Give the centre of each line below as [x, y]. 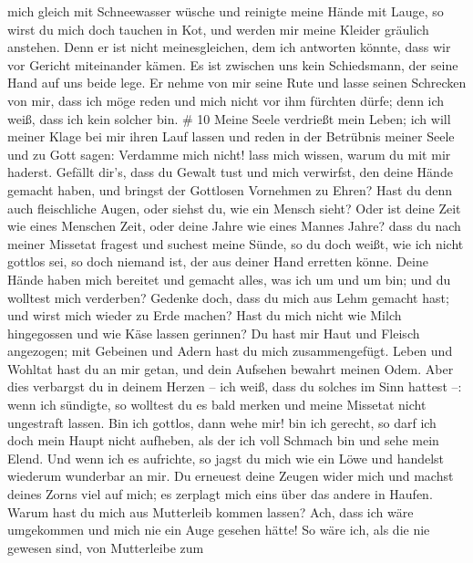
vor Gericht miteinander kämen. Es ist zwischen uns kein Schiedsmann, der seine [233, 64]
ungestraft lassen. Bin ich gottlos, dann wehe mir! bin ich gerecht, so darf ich [222, 422]
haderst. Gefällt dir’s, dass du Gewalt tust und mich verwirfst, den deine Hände [230, 172]
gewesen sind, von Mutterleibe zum [106, 547]
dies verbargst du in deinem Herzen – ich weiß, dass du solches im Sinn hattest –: [235, 386]
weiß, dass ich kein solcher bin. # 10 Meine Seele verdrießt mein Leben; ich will [229, 118]
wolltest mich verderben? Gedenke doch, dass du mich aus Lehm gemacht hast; [228, 297]
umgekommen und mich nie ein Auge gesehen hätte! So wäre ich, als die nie [219, 530]
